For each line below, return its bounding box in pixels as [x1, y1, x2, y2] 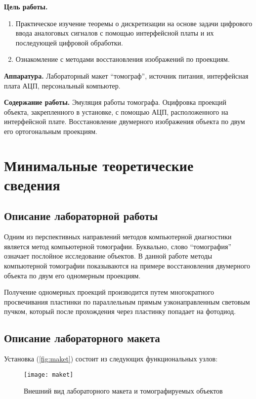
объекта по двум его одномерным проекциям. [4, 270, 141, 280]
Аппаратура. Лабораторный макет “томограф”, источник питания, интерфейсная [4, 70, 249, 81]
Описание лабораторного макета [4, 330, 160, 346]
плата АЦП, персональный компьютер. [4, 80, 121, 90]
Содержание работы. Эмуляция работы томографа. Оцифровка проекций [4, 97, 227, 107]
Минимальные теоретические [4, 155, 194, 175]
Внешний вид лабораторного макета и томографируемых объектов [24, 385, 223, 396]
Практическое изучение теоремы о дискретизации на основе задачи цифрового [15, 18, 253, 28]
